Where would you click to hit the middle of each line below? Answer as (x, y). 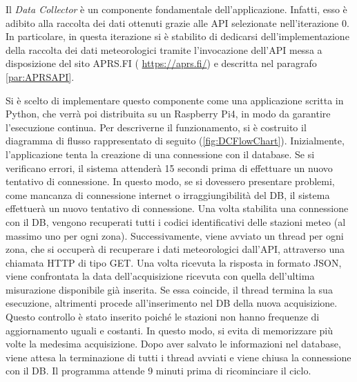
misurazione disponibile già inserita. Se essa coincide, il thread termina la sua (169, 289)
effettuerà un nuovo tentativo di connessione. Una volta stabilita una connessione (177, 208)
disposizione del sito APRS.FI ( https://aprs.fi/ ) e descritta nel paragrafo (161, 63)
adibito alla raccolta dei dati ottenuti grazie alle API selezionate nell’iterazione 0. (177, 22)
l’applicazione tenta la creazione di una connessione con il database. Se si (160, 154)
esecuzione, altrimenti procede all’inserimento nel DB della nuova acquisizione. (172, 303)
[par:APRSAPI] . (40, 76)
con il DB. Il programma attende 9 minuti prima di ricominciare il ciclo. (158, 371)
